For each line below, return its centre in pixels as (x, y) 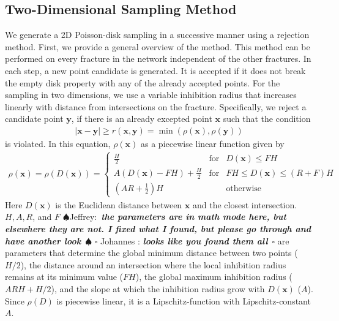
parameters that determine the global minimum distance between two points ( (151, 253)
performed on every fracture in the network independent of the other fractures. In (158, 59)
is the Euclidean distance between (119, 204)
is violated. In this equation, (58, 143)
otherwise (244, 188)
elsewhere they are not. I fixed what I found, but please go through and (158, 229)
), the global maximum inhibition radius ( (214, 277)
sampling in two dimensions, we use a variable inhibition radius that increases (151, 95)
